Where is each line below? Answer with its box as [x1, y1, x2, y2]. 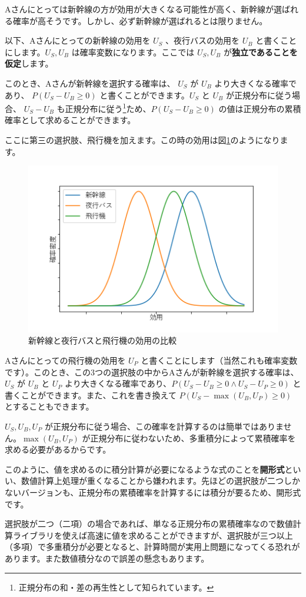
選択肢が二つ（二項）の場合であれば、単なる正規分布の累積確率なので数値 [5, 517, 293, 530]
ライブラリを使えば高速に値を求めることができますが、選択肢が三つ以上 [12, 529, 293, 541]
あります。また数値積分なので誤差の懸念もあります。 [5, 552, 209, 564]
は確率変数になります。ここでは [71, 45, 195, 58]
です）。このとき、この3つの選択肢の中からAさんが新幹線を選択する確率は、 [5, 365, 299, 378]
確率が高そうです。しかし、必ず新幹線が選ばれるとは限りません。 [12, 14, 268, 27]
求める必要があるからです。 [5, 443, 111, 456]
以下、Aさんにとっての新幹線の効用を [5, 34, 151, 47]
